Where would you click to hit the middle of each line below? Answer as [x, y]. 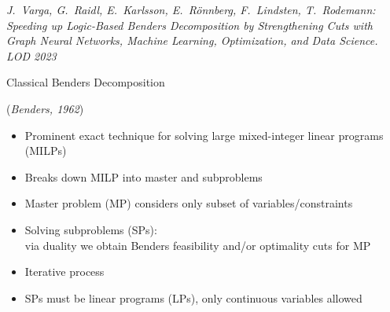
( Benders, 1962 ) [45, 108]
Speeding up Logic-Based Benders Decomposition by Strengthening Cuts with [189, 25]
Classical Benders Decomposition [86, 82]
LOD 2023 [31, 55]
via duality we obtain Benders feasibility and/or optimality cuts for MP [198, 245]
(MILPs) [46, 150]
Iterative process [64, 272]
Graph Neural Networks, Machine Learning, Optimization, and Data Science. [192, 40]
